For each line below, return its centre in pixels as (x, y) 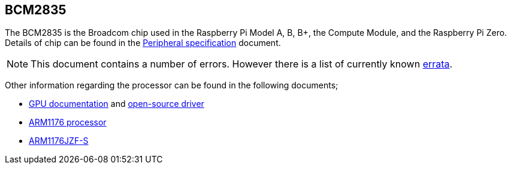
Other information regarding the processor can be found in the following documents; (172, 85)
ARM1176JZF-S (59, 141)
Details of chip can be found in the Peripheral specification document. (143, 43)
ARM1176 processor (68, 122)
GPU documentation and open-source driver (117, 104)
